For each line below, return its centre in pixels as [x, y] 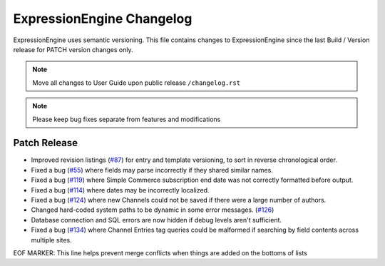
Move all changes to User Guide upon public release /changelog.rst [137, 83]
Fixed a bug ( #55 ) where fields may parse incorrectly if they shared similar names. [152, 170]
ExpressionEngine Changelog [103, 19]
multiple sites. [51, 240]
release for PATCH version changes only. [73, 49]
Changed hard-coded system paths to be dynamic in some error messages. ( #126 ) [153, 210]
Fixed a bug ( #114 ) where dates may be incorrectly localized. [120, 190]
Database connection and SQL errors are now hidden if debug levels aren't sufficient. [156, 220]
